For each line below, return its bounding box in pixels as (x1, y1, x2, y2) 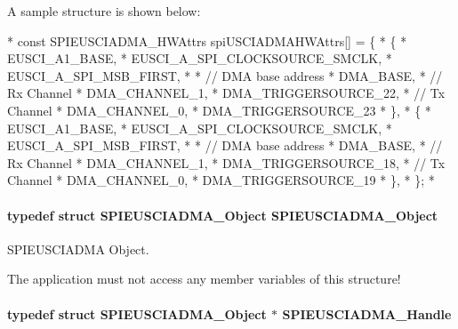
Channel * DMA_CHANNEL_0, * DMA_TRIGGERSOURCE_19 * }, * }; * (7, 171, 435, 189)
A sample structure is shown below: (7, 2, 201, 20)
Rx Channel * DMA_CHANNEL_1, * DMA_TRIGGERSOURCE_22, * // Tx (7, 84, 446, 102)
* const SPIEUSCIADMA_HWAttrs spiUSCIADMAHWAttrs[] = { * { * (7, 31, 407, 50)
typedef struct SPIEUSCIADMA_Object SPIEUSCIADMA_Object (7, 205, 438, 224)
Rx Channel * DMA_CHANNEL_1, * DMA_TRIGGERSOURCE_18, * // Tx (7, 153, 446, 172)
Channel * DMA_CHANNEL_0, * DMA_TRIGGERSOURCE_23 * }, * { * (7, 100, 431, 119)
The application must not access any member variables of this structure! (7, 269, 401, 288)
